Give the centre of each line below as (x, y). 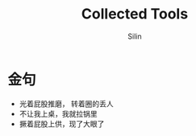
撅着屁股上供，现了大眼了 (62, 124)
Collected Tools (135, 14)
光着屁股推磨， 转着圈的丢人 (66, 103)
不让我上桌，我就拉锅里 (58, 113)
